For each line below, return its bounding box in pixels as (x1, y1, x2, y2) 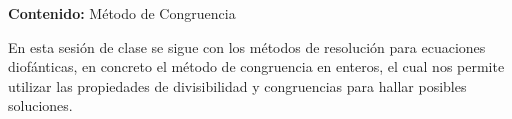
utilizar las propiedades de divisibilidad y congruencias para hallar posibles (8, 75, 467, 96)
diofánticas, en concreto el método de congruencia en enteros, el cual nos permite (8, 56, 505, 77)
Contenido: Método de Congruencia (8, 3, 236, 23)
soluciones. (8, 95, 73, 116)
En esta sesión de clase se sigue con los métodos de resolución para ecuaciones (8, 36, 486, 57)
